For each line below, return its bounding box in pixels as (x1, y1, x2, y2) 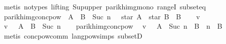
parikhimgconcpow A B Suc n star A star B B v (4, 11, 200, 21)
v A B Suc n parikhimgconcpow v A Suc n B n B (4, 21, 222, 31)
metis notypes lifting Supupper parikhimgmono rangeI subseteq (4, 1, 206, 11)
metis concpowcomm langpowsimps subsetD (4, 30, 142, 41)
